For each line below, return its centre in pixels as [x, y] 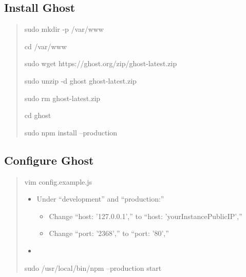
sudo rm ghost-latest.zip [62, 98]
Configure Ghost [49, 160]
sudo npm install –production [71, 132]
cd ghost [38, 115]
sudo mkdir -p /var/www [64, 29]
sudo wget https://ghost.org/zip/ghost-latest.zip [101, 63]
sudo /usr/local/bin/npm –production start [93, 268]
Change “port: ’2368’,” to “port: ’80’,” [109, 233]
